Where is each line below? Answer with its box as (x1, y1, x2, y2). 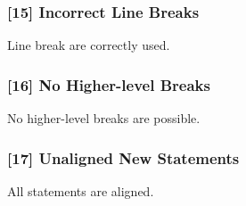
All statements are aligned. (7, 181, 154, 200)
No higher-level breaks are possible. (7, 109, 201, 128)
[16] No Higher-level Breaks (7, 73, 210, 95)
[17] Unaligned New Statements (7, 146, 240, 169)
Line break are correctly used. (7, 36, 170, 54)
